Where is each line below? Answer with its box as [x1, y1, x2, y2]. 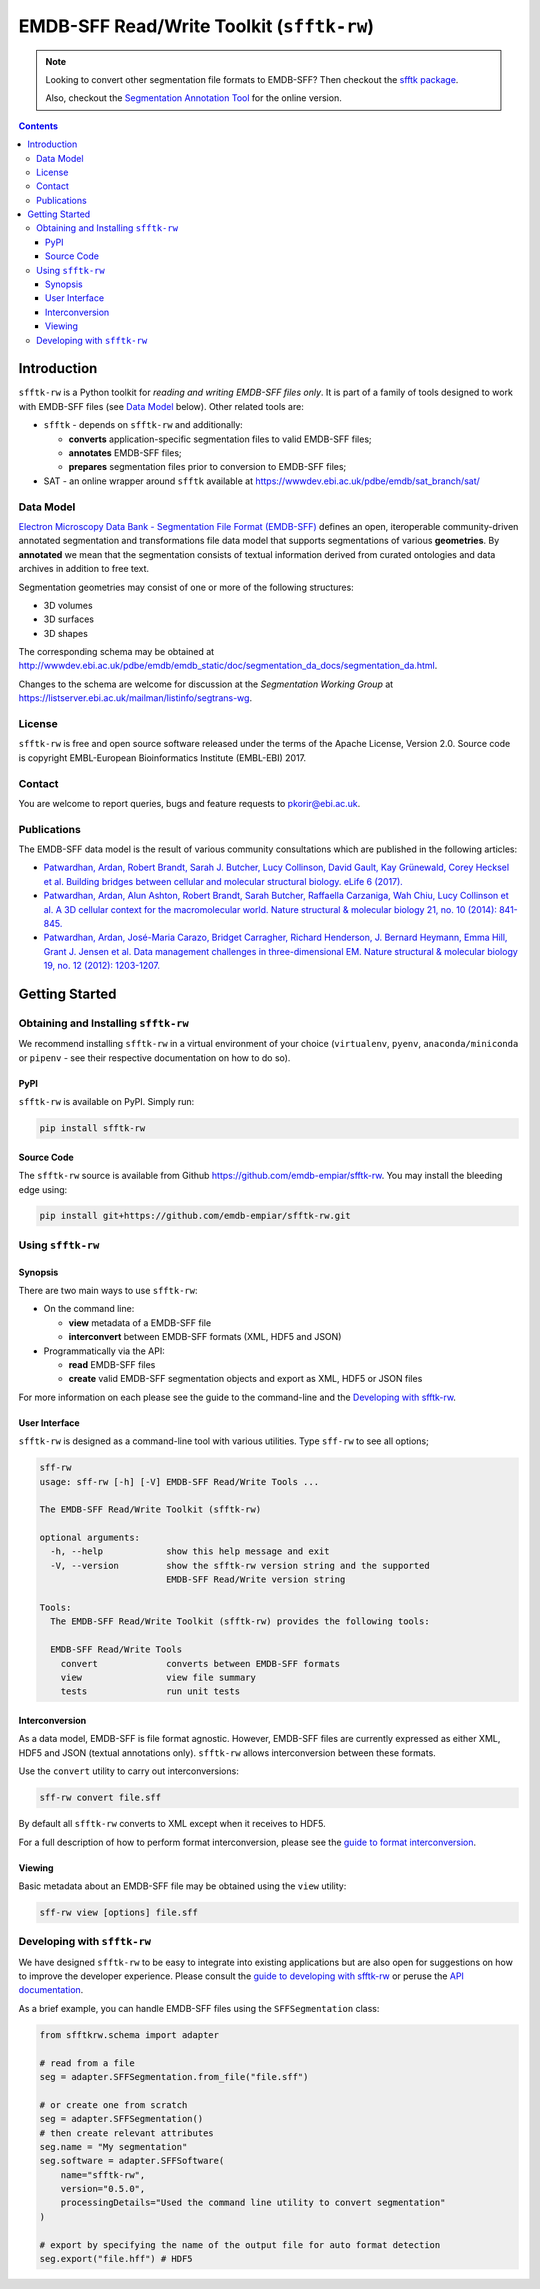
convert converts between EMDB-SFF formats [60, 1658, 341, 1669]
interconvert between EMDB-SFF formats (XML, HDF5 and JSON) [68, 1331, 342, 1343]
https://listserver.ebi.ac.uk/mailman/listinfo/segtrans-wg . [18, 692, 253, 704]
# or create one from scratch [39, 2099, 188, 2110]
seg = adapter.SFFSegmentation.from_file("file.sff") [39, 2071, 309, 2082]
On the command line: [43, 1303, 135, 1315]
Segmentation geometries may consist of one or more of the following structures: [18, 581, 354, 593]
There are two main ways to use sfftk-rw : [18, 1285, 198, 1297]
